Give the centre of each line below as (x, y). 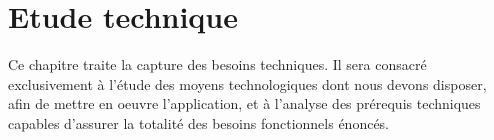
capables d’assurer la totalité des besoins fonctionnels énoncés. (199, 122)
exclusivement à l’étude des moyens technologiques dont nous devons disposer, (247, 83)
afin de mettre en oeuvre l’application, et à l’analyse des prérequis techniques (244, 103)
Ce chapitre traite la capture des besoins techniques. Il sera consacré (217, 64)
